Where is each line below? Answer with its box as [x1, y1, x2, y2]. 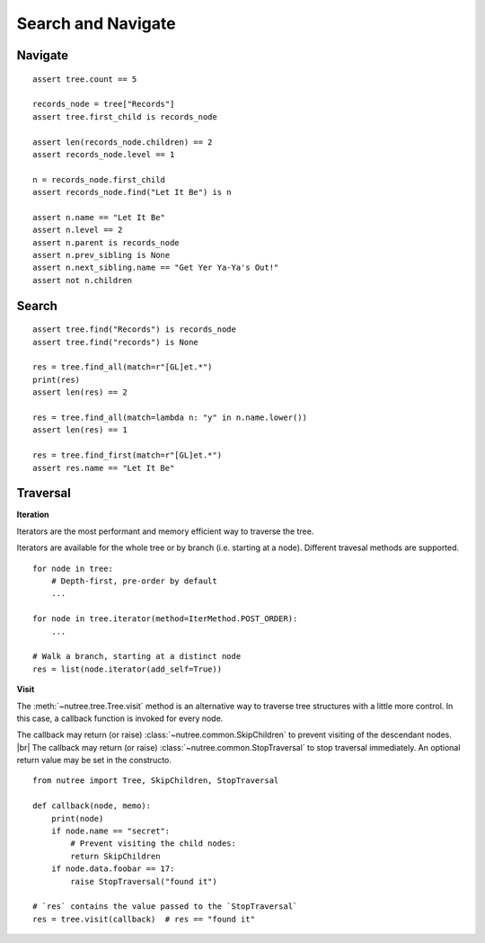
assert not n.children [32, 275, 133, 285]
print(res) [32, 374, 81, 385]
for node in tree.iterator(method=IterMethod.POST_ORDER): [32, 614, 298, 624]
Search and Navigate [16, 13, 176, 33]
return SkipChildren [70, 850, 161, 861]
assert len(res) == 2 [32, 387, 128, 397]
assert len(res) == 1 [32, 425, 128, 435]
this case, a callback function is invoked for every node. [16, 713, 224, 724]
